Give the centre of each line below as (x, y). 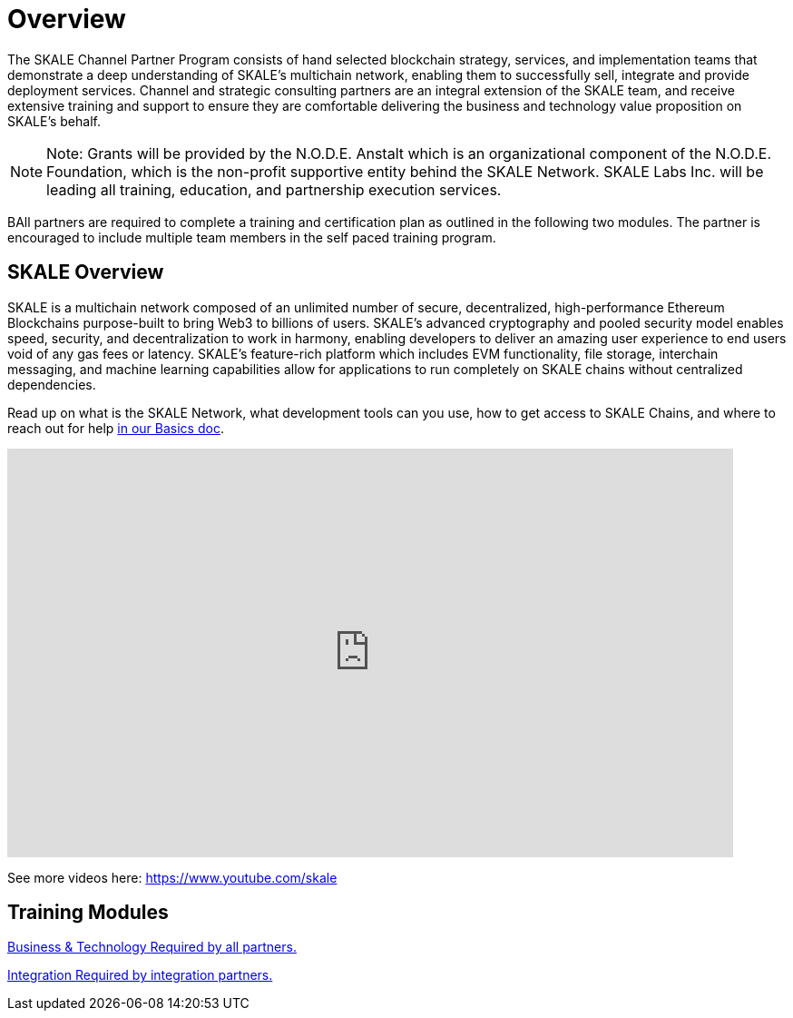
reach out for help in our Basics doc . (116, 428)
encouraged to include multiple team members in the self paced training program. (252, 237)
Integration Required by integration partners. (140, 975)
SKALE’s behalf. (54, 121)
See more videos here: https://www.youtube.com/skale (172, 877)
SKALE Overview (86, 272)
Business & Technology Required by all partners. (152, 947)
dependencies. (52, 384)
